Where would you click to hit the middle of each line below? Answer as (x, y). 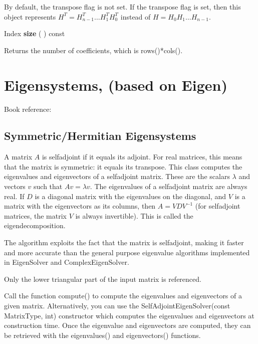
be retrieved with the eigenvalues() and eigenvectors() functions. (102, 335)
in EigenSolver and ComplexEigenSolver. (67, 262)
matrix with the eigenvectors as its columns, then (80, 206)
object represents (30, 16)
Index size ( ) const (35, 33)
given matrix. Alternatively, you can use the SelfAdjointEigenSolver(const (117, 306)
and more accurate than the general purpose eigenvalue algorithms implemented (127, 252)
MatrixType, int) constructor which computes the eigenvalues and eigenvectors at (129, 315)
